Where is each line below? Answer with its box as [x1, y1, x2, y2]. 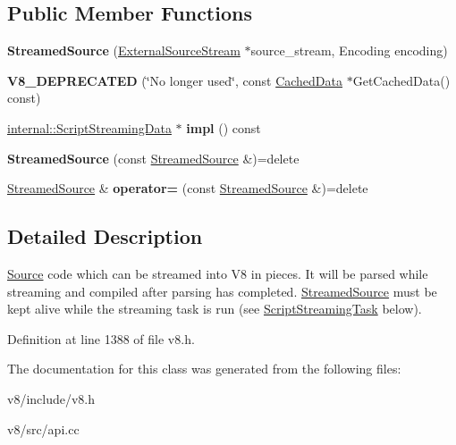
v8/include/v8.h [7, 389, 96, 407]
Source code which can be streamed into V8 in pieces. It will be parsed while [7, 264, 428, 282]
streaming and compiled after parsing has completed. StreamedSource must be [7, 281, 437, 300]
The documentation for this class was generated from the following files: [7, 359, 401, 378]
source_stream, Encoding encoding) [250, 41, 448, 60]
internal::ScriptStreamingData [7, 118, 172, 137]
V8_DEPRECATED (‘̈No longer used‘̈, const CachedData [7, 71, 343, 89]
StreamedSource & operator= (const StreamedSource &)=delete [7, 179, 368, 197]
